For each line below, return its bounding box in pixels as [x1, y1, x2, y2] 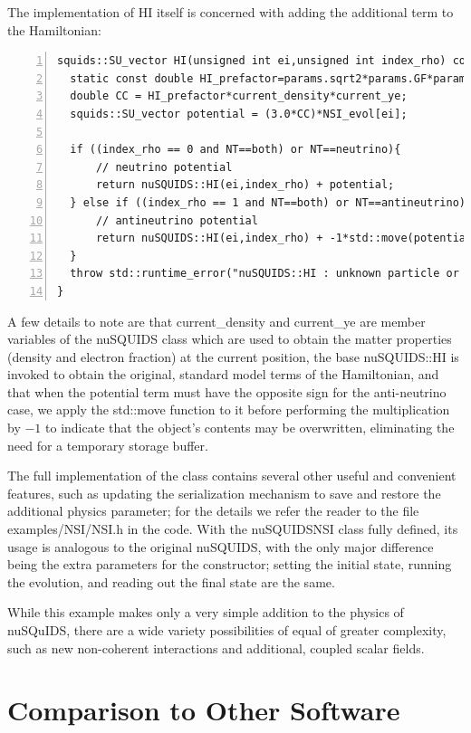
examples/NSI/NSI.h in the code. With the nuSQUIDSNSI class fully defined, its [7, 519, 458, 538]
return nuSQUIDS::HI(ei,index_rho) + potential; [95, 178, 395, 192]
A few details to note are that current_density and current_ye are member [7, 311, 426, 330]
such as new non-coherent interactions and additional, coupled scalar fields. [7, 638, 425, 657]
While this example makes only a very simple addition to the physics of [7, 603, 404, 622]
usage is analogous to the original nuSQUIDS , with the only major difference [7, 537, 434, 556]
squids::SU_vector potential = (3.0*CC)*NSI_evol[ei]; [70, 107, 408, 120]
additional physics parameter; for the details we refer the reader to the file [7, 501, 419, 520]
